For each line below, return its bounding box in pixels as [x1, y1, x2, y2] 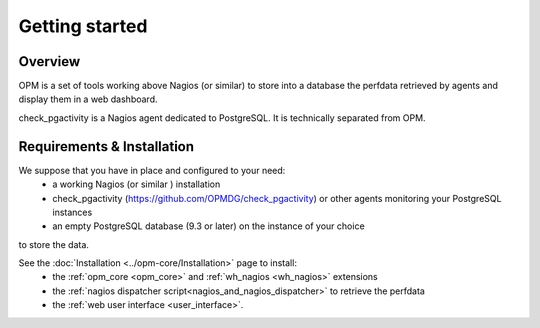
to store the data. [18, 238, 90, 250]
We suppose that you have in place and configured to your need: [18, 164, 286, 176]
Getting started [18, 15, 148, 37]
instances [52, 206, 93, 218]
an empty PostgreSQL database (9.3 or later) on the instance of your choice [52, 220, 365, 232]
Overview [18, 53, 81, 70]
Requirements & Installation [18, 138, 195, 155]
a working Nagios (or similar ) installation [52, 178, 221, 190]
